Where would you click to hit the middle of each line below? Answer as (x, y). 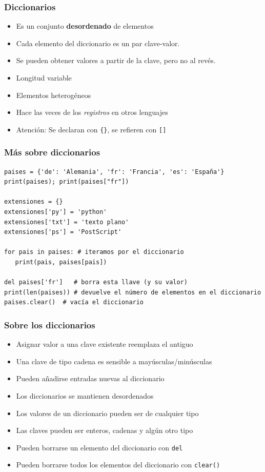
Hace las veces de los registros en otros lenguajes (92, 112)
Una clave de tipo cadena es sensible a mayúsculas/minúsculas (114, 361)
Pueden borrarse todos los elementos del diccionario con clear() (118, 465)
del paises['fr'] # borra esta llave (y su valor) (96, 282)
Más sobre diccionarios (52, 152)
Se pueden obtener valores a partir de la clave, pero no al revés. (116, 60)
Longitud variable (44, 77)
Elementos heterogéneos (54, 95)
